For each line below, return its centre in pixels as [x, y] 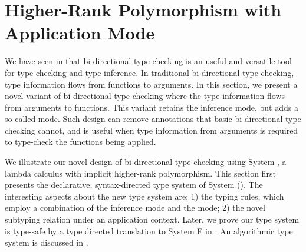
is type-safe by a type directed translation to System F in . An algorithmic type [149, 231]
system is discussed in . [47, 242]
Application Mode [80, 33]
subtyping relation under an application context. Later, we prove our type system [152, 219]
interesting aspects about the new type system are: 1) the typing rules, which [144, 196]
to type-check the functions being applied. [80, 142]
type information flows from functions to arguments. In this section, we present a [151, 84]
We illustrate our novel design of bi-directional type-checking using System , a [146, 162]
